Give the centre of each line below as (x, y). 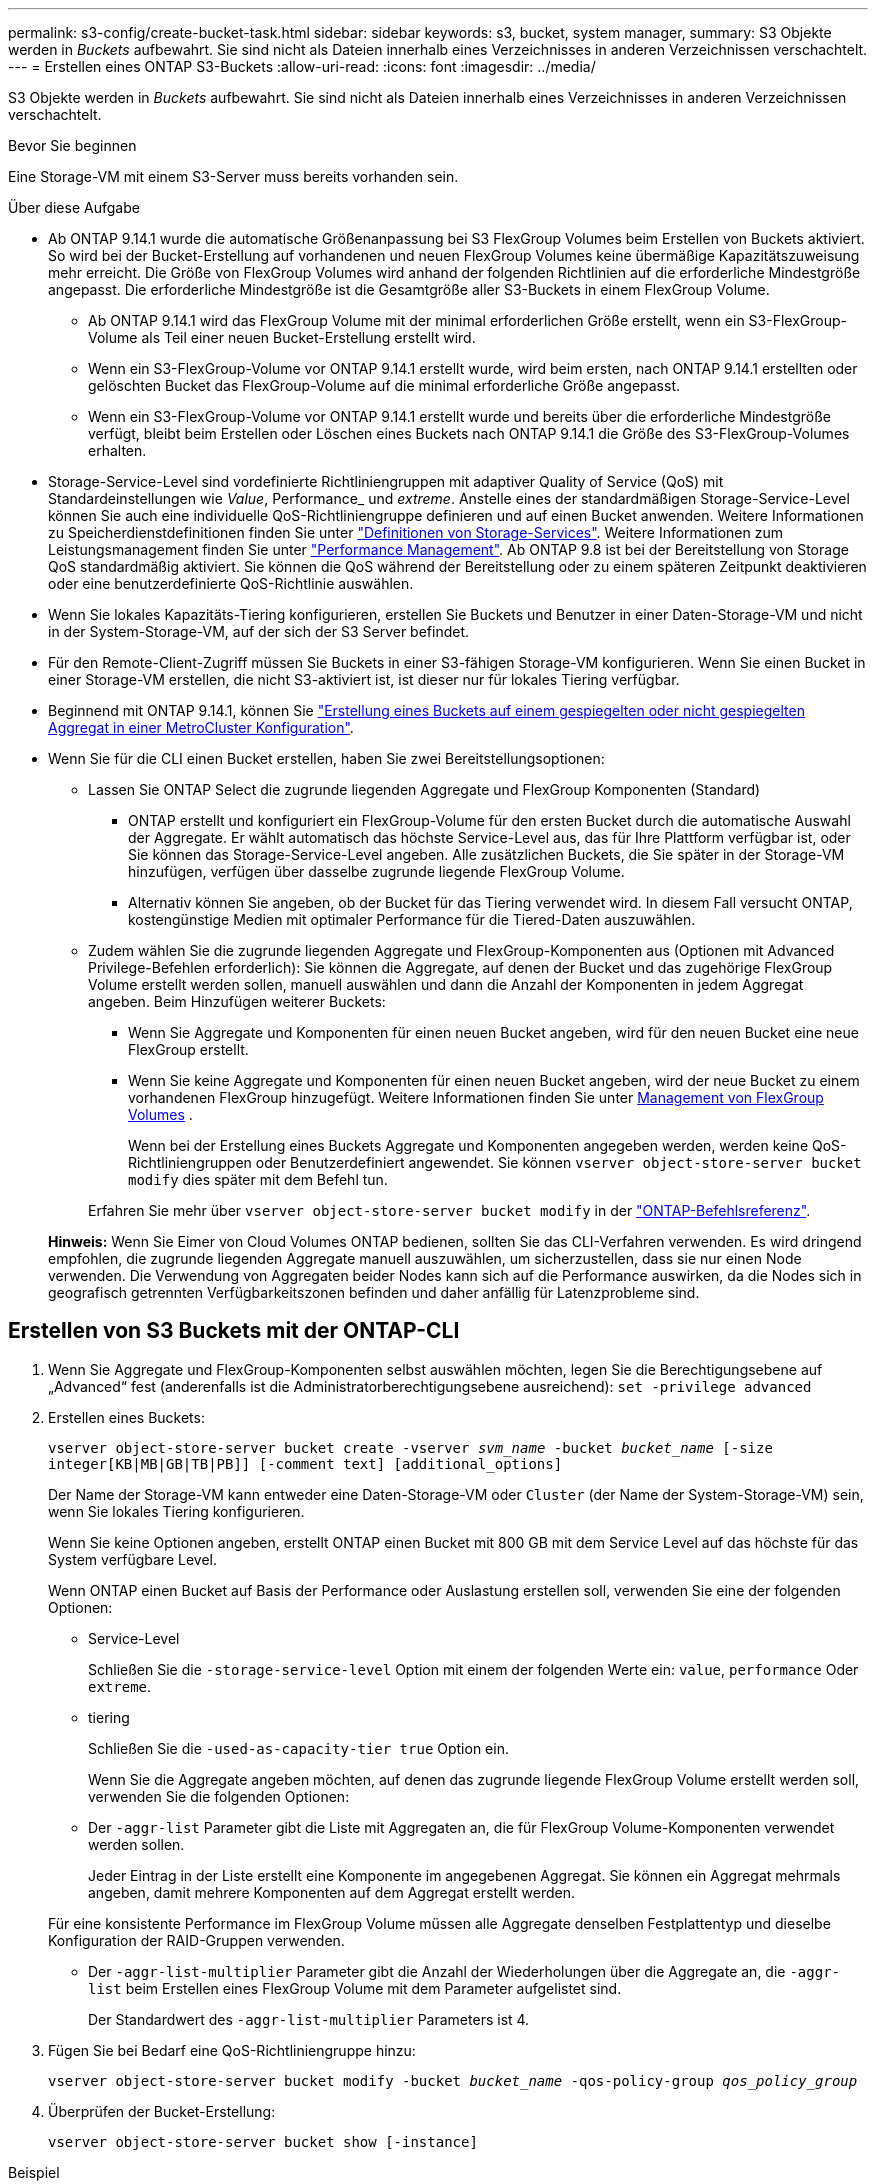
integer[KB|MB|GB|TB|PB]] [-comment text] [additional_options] (305, 1463)
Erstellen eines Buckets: (126, 1417)
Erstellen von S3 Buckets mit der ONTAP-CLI (234, 1331)
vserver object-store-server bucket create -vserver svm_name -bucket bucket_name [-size (410, 1447)
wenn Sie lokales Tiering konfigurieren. (176, 1511)
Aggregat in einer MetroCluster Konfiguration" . (201, 727)
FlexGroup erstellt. (188, 1049)
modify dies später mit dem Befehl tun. (258, 1179)
